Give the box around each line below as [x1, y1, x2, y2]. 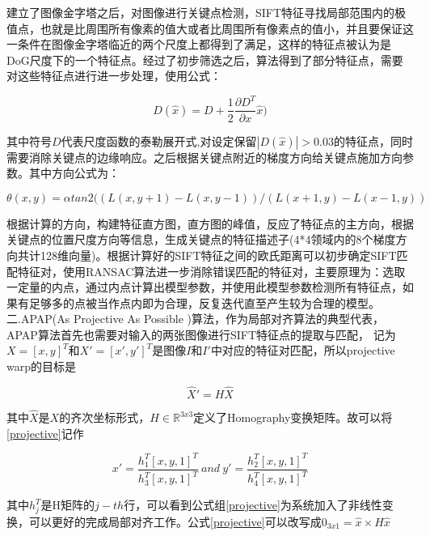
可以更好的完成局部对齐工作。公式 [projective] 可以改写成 [28, 513, 322, 530]
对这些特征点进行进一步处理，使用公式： [6, 67, 221, 84]
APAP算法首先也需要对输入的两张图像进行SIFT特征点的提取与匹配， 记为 [6, 325, 396, 342]
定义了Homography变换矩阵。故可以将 [193, 409, 393, 426]
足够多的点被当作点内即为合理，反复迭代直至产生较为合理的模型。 [28, 294, 380, 311]
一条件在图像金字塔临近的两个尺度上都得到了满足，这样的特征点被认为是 [6, 36, 391, 53]
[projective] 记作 [6, 424, 84, 441]
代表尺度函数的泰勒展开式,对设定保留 [61, 132, 257, 149]
